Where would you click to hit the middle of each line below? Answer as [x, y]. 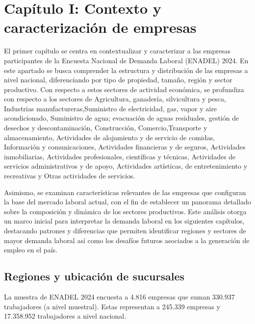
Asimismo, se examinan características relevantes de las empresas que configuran [125, 192]
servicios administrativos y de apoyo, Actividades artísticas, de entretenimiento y [126, 166]
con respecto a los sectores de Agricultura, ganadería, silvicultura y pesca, [115, 99]
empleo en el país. [31, 250]
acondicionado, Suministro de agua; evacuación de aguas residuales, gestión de [122, 118]
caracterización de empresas [100, 27]
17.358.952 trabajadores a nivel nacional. [65, 316]
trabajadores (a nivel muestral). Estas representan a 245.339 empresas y [112, 306]
